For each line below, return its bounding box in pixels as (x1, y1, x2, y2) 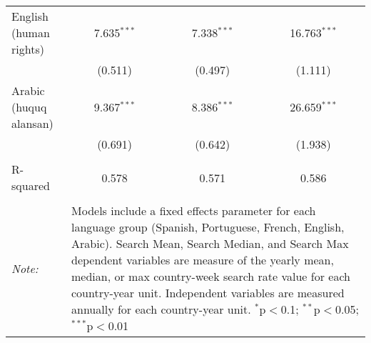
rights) (11, 41, 44, 57)
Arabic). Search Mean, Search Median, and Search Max (71, 235, 349, 252)
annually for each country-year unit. (71, 301, 251, 317)
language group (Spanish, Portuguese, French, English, (71, 219, 345, 235)
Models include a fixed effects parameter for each (71, 202, 316, 219)
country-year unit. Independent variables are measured (71, 284, 345, 301)
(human (11, 24, 50, 41)
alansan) (11, 115, 54, 131)
